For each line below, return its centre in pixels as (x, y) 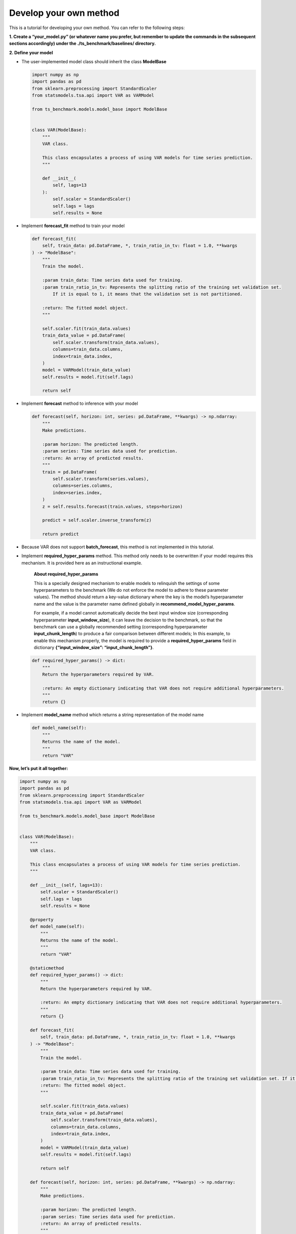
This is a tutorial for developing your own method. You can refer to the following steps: (97, 28)
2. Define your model (31, 52)
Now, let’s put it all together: (39, 768)
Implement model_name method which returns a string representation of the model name (113, 715)
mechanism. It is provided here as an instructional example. (82, 563)
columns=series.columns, (83, 486)
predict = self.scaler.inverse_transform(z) (97, 520)
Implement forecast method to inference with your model (80, 404)
